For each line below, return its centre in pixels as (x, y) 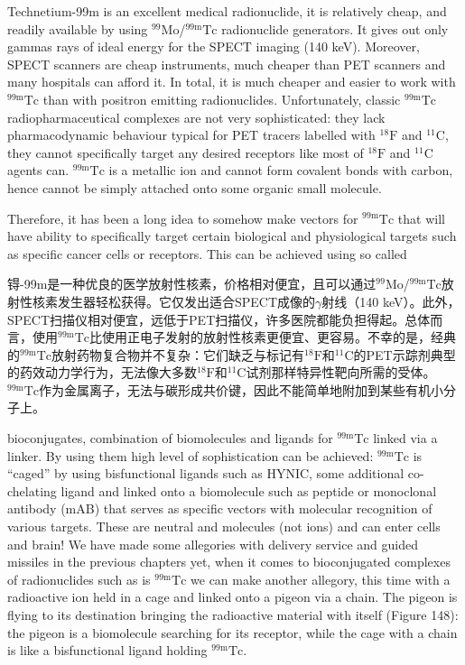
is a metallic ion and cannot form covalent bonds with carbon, (281, 170)
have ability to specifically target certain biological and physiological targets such (232, 236)
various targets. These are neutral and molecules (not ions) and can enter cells (224, 526)
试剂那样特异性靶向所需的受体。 (341, 372)
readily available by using (78, 28)
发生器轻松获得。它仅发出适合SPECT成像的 (186, 301)
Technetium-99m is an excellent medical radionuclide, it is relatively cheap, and (227, 11)
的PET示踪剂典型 (405, 354)
